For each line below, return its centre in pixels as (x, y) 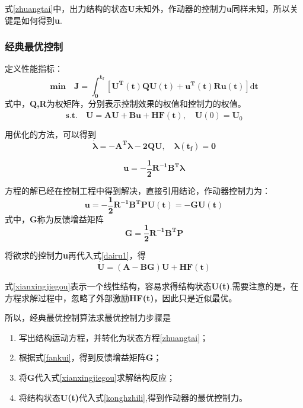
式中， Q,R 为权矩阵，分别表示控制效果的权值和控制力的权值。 (125, 103)
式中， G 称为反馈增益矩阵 (54, 219)
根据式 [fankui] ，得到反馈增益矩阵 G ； (90, 357)
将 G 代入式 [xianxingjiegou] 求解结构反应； (97, 377)
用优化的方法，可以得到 (50, 134)
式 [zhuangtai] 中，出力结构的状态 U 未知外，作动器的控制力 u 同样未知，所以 (147, 8)
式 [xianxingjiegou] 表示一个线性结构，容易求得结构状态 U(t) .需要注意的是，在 (152, 286)
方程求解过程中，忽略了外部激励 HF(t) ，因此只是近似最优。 (121, 297)
